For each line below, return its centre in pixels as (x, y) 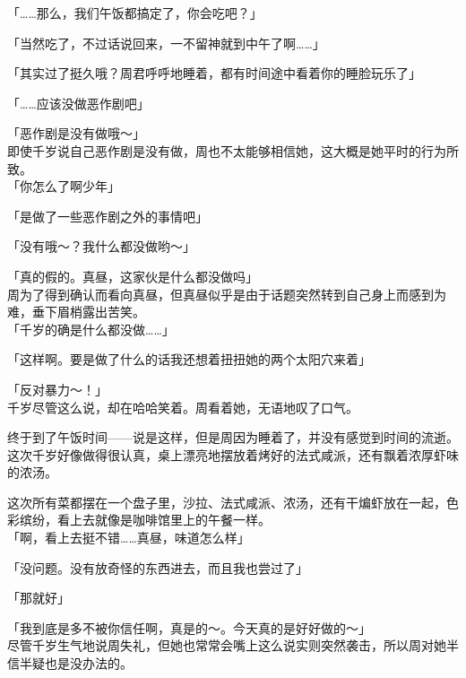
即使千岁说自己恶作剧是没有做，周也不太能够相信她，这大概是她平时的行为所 (233, 150)
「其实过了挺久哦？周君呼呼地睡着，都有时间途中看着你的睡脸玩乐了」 (214, 73)
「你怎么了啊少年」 (64, 186)
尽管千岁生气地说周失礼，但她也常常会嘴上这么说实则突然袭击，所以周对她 (227, 645)
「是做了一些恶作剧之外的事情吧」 (108, 216)
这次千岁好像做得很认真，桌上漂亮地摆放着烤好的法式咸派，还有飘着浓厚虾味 (233, 454)
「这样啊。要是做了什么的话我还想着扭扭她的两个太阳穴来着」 (189, 359)
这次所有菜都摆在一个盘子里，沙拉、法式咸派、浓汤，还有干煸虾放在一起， (227, 502)
